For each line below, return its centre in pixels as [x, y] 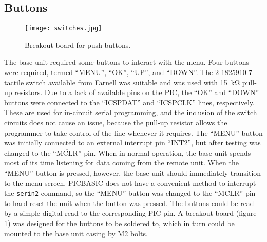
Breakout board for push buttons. [78, 44]
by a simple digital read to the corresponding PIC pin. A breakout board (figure [130, 213]
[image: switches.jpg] [63, 29]
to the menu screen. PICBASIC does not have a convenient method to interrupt [130, 183]
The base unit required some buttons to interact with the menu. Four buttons [127, 62]
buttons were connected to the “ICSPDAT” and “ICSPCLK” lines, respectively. [129, 102]
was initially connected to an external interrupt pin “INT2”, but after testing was [132, 143]
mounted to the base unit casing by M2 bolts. [76, 233]
